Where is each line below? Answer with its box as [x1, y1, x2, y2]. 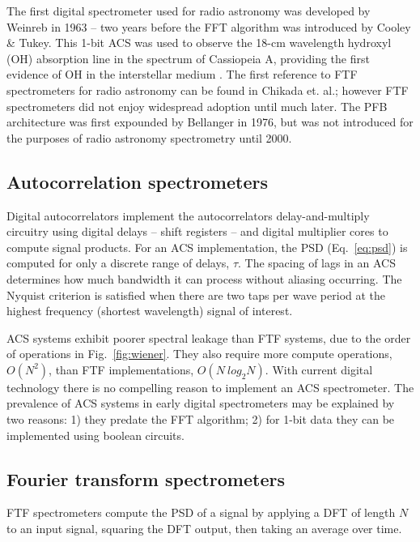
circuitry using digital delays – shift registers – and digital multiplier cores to [6, 223, 388, 240]
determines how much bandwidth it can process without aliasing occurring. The [6, 270, 402, 287]
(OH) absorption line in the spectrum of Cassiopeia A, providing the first [6, 49, 370, 66]
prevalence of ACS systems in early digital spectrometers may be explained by [6, 395, 395, 412]
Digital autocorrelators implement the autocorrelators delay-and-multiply [6, 207, 370, 224]
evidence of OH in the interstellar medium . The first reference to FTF [6, 66, 358, 83]
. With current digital [265, 361, 373, 378]
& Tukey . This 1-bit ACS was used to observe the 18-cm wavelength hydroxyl [6, 34, 392, 51]
